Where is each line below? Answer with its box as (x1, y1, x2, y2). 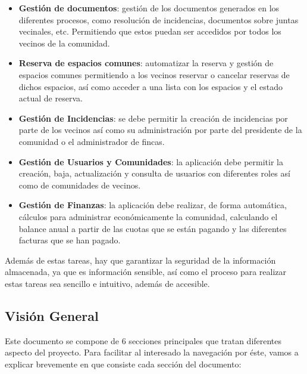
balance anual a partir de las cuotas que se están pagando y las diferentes (18, 222, 287, 234)
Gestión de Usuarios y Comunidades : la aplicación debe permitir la (18, 155, 283, 168)
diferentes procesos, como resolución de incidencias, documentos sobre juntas (18, 13, 299, 26)
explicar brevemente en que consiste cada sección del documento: (5, 357, 242, 370)
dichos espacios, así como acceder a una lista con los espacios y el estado (18, 80, 283, 92)
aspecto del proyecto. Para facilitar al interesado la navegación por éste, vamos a (5, 346, 299, 358)
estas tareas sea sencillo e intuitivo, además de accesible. (5, 277, 210, 289)
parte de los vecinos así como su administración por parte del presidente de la (18, 123, 302, 136)
